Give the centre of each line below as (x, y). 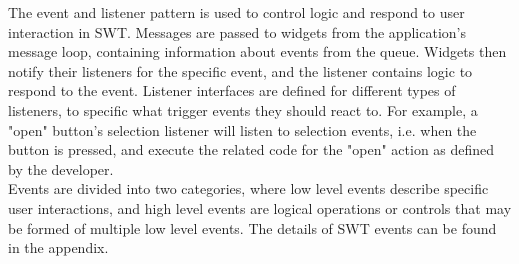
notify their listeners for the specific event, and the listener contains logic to (240, 70)
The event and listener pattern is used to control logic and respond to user (236, 12)
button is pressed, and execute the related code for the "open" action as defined (251, 149)
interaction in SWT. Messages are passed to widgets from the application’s (237, 31)
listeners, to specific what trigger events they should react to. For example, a (243, 109)
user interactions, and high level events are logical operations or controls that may (260, 207)
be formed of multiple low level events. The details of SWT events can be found (252, 227)
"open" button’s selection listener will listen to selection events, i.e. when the (242, 129)
